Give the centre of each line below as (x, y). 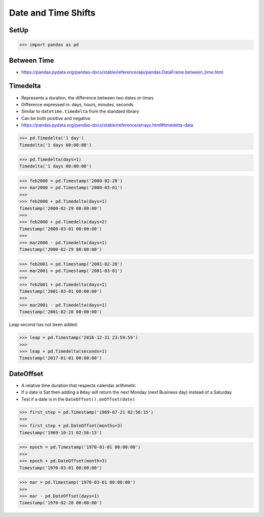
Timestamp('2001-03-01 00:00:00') (61, 292)
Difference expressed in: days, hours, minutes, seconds (77, 104)
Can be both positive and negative (56, 118)
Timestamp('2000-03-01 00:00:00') (61, 229)
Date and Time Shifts (52, 13)
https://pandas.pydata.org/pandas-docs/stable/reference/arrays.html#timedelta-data (107, 125)
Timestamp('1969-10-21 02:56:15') (61, 433)
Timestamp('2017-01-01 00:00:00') (61, 358)
